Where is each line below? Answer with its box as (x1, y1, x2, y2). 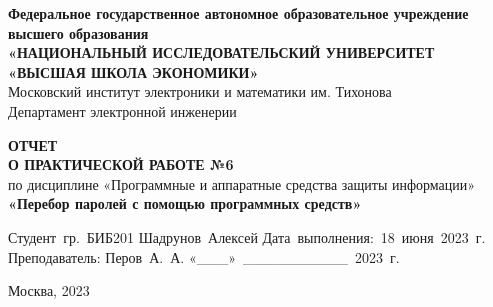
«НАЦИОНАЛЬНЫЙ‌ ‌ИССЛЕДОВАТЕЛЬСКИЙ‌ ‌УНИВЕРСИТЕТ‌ (8, 42, 435, 63)
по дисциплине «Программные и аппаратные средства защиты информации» (8, 173, 476, 194)
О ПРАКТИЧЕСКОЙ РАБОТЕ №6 (8, 154, 234, 175)
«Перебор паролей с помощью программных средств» (8, 193, 362, 214)
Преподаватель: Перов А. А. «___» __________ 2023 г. (8, 246, 400, 267)
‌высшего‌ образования (8, 22, 149, 43)
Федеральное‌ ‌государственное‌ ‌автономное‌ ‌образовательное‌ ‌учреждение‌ (8, 3, 469, 23)
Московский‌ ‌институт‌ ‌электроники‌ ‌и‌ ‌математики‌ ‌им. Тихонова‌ (8, 81, 392, 102)
